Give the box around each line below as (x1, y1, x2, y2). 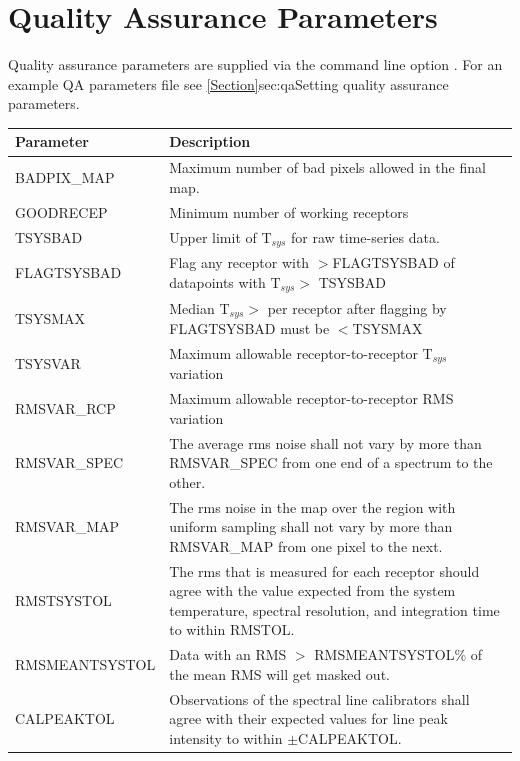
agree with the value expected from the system (169, 580, 456, 601)
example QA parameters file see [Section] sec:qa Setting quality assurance (8, 73, 449, 94)
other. (169, 471, 206, 492)
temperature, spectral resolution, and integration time (169, 599, 500, 620)
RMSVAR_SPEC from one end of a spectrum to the (169, 452, 493, 473)
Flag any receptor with (169, 252, 310, 273)
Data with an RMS (169, 644, 287, 665)
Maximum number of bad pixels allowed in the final (169, 157, 486, 178)
